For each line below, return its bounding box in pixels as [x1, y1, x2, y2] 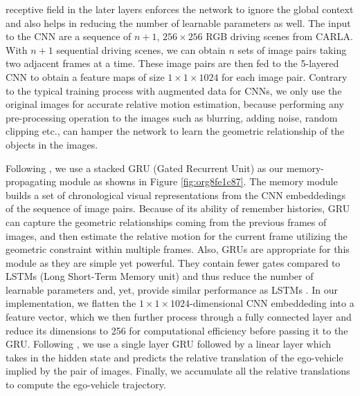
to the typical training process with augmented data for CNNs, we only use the [6, 83, 342, 97]
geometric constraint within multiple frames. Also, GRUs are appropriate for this [6, 242, 350, 256]
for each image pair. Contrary [222, 69, 348, 84]
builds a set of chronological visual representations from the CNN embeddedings [6, 187, 346, 202]
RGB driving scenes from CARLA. [206, 29, 353, 44]
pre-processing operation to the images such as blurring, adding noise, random [6, 110, 338, 124]
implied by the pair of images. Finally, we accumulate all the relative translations [6, 364, 350, 378]
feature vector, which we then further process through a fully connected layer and [6, 310, 352, 324]
